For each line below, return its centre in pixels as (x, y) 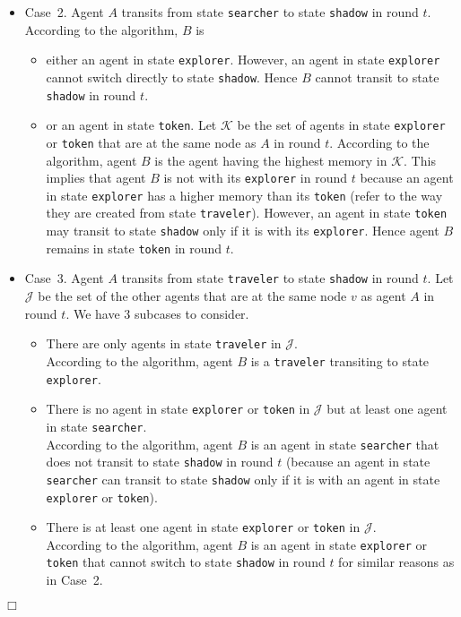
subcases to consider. (191, 313)
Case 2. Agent (64, 12)
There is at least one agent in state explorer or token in (203, 527)
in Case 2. (74, 580)
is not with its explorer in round (255, 178)
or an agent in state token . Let (131, 125)
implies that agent (96, 178)
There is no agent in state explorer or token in (178, 409)
